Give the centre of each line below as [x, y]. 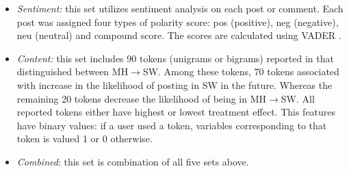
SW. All [298, 98]
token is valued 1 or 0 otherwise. [85, 139]
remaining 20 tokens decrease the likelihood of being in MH [142, 98]
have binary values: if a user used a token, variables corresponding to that [172, 125]
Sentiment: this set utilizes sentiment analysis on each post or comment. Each [180, 8]
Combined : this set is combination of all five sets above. [133, 161]
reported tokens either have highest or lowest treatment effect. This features [176, 112]
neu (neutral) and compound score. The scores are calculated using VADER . [179, 35]
